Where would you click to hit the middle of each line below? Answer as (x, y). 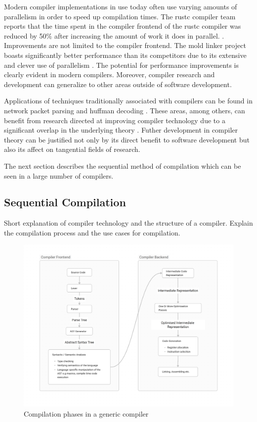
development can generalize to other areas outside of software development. (118, 84)
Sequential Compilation (65, 202)
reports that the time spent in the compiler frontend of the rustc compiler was (123, 26)
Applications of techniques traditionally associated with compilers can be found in (128, 101)
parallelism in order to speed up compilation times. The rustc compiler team (120, 16)
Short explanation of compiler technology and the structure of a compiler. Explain (128, 223)
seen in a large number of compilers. (59, 175)
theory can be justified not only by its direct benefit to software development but (127, 139)
